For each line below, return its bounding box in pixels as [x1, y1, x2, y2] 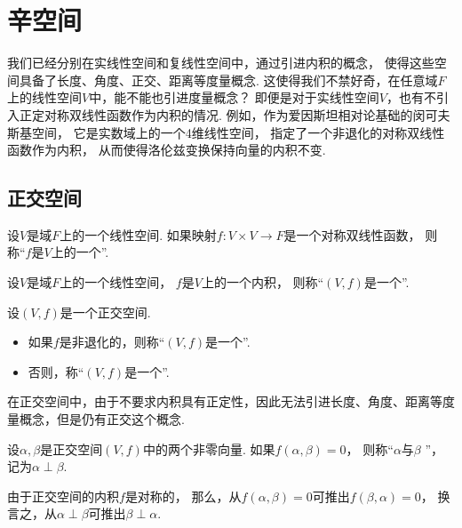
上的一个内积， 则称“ [201, 273, 324, 292]
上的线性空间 [7, 88, 82, 107]
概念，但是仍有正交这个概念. [19, 410, 185, 428]
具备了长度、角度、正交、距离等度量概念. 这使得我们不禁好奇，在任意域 [19, 70, 438, 89]
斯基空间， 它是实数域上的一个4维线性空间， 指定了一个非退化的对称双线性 [7, 123, 445, 141]
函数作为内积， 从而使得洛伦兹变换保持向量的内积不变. [7, 140, 326, 159]
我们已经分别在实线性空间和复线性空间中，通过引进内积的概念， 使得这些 [7, 53, 434, 72]
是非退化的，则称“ [59, 332, 165, 351]
